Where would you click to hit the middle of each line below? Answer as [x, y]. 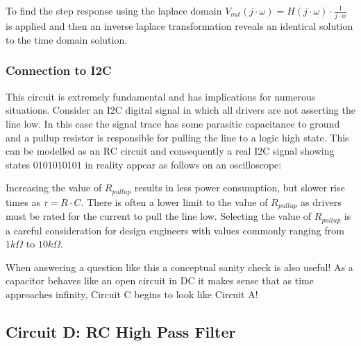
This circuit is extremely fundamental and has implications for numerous [161, 96]
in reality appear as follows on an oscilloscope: [183, 164]
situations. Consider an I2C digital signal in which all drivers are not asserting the [180, 110]
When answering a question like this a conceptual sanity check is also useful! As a [179, 267]
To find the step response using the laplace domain [114, 10]
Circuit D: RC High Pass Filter [121, 331]
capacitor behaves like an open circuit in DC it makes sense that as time [160, 280]
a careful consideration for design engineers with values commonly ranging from [175, 230]
